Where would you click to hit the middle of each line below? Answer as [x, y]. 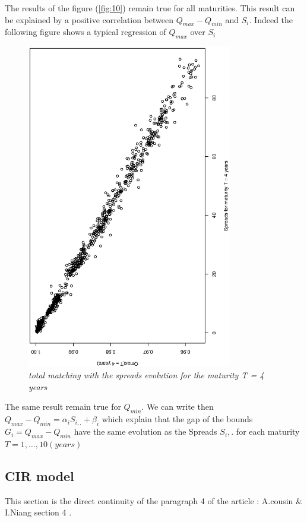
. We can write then [178, 406]
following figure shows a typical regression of [86, 32]
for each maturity [268, 431]
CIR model [39, 475]
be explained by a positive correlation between [89, 19]
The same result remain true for [63, 406]
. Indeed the [271, 19]
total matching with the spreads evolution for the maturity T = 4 [146, 375]
